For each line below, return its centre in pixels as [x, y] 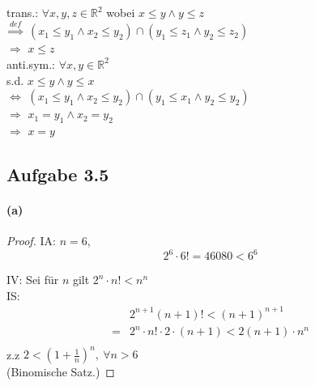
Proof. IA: [31, 241]
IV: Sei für [33, 280]
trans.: [23, 12]
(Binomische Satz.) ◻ [61, 372]
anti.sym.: [31, 64]
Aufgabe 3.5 [58, 174]
